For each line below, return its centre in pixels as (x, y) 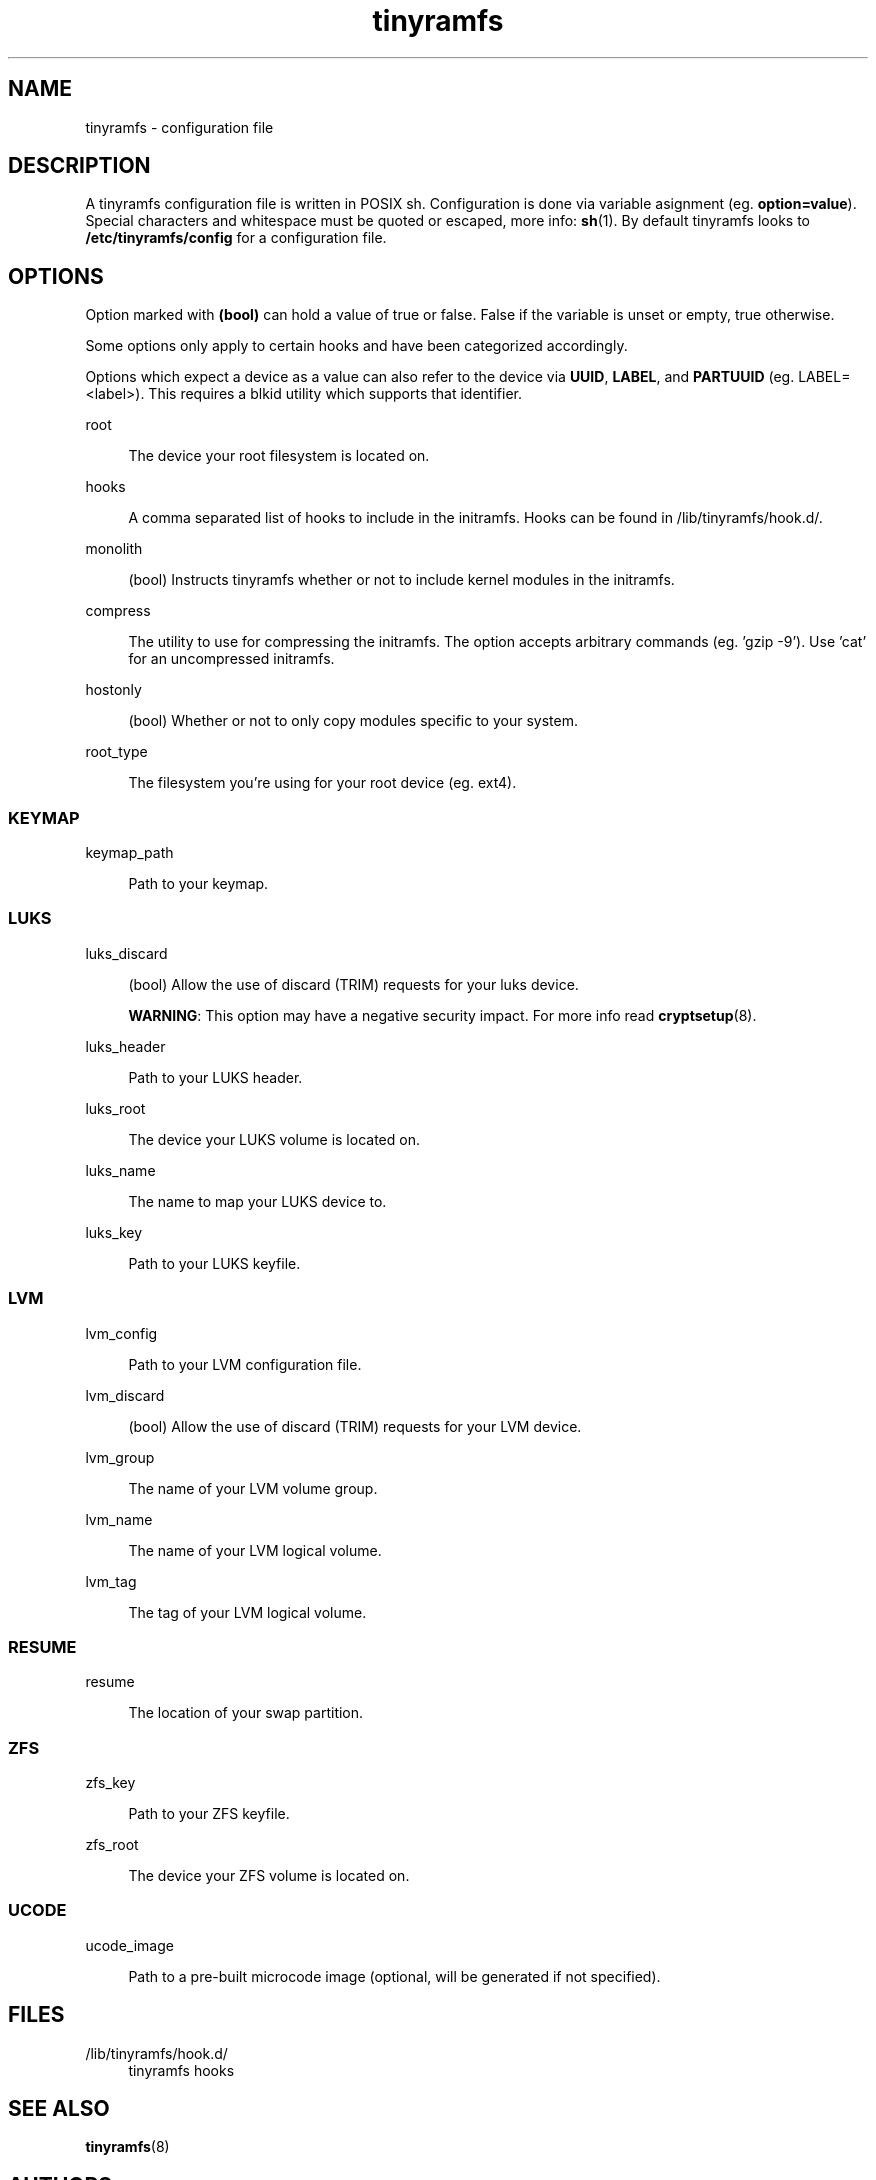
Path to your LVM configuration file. (245, 1364)
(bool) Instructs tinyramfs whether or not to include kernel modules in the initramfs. (401, 580)
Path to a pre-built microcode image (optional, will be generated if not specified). (394, 1976)
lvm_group (120, 1457)
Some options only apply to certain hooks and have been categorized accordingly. (356, 346)
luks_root (115, 1108)
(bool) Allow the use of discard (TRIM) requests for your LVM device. (355, 1426)
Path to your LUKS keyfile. (214, 1263)
